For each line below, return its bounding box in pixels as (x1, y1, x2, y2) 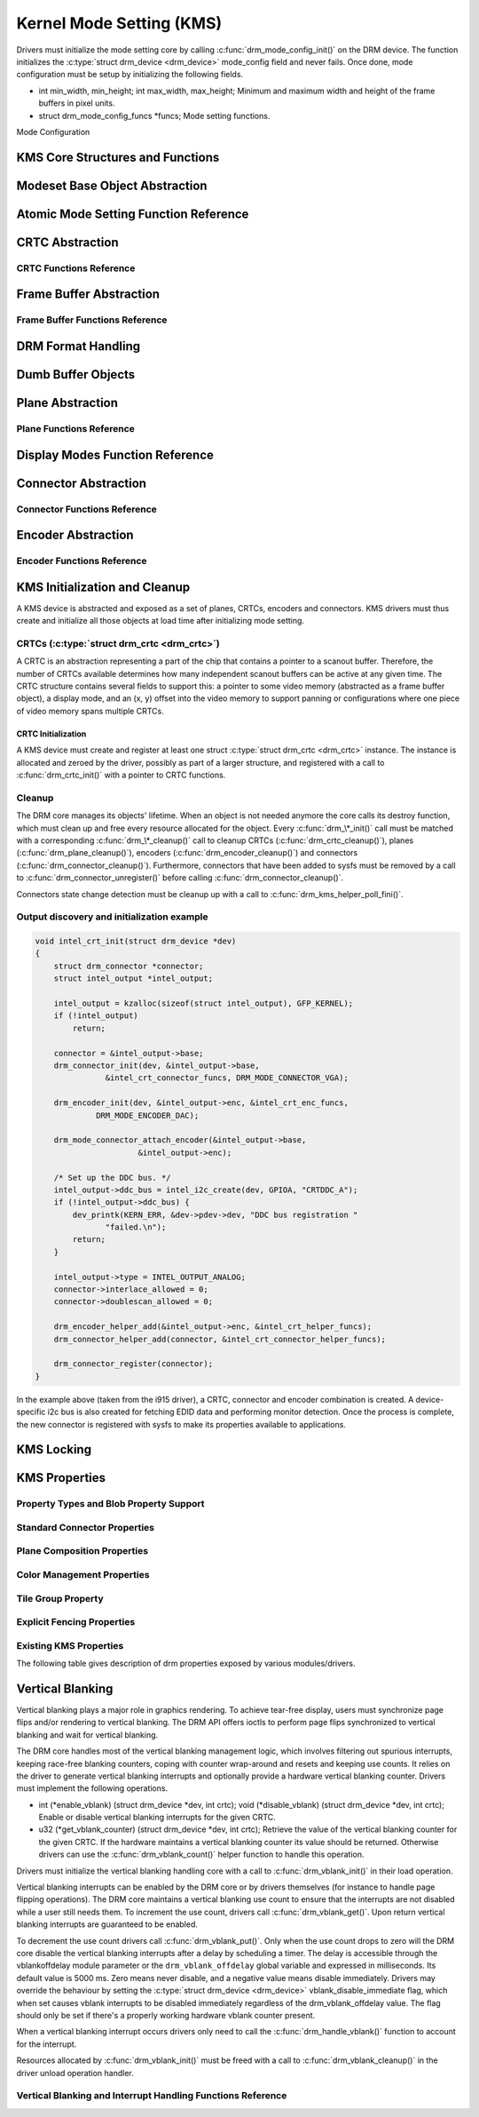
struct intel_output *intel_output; (53, 974, 213, 983)
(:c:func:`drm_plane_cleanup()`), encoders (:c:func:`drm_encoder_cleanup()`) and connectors (16, 848, 358, 858)
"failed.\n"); (105, 1222, 167, 1232)
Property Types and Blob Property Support (16, 1498, 205, 1510)
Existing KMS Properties (16, 1639, 124, 1651)
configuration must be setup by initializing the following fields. (16, 69, 244, 80)
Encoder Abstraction (16, 528, 134, 543)
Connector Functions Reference (16, 503, 157, 515)
